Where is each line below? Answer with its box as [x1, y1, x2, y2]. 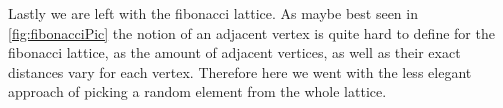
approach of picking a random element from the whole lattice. [8, 81, 387, 102]
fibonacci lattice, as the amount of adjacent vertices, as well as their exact [8, 42, 461, 63]
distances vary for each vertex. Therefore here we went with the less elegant [8, 61, 472, 82]
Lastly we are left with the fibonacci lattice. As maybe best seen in [8, 3, 418, 23]
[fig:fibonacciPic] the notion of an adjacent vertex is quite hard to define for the [8, 22, 495, 43]
